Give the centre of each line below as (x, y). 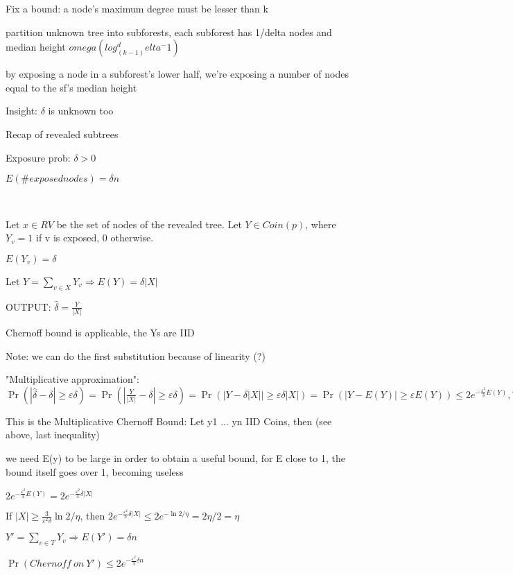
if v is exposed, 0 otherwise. (95, 238)
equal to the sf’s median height (71, 87)
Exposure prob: (38, 157)
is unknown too (81, 111)
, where (321, 224)
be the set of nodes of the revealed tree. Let (149, 224)
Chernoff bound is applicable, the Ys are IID (100, 333)
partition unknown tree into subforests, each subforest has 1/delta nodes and (169, 32)
